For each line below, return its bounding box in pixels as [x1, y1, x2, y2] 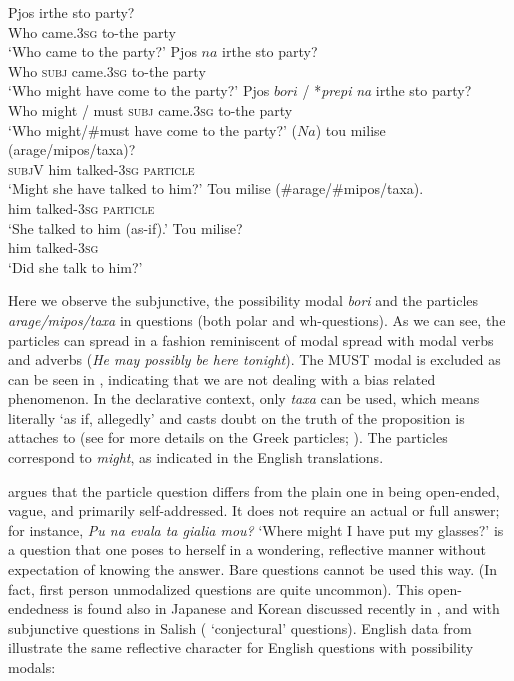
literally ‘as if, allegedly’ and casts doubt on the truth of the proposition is [8, 407, 465, 428]
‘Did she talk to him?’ [8, 256, 143, 277]
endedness [8, 598, 69, 619]
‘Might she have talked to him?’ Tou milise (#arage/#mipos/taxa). [8, 178, 424, 199]
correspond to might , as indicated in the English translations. [8, 447, 384, 468]
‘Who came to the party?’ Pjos [8, 41, 197, 62]
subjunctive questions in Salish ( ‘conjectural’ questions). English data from [8, 617, 472, 638]
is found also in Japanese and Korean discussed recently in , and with [73, 598, 500, 619]
